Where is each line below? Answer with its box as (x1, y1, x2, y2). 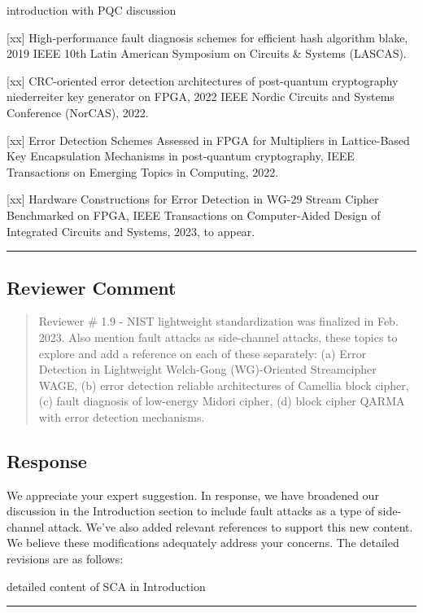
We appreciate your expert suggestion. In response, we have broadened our (7, 486, 379, 503)
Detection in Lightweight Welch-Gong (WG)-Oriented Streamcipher (38, 361, 377, 378)
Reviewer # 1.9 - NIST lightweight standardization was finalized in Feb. (38, 313, 399, 330)
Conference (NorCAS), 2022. (7, 103, 149, 120)
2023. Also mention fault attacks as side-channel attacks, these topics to (38, 328, 398, 345)
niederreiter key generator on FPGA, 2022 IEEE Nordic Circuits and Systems (7, 88, 395, 105)
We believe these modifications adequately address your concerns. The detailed (7, 534, 399, 551)
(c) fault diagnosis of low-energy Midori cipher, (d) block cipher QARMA (38, 392, 405, 409)
